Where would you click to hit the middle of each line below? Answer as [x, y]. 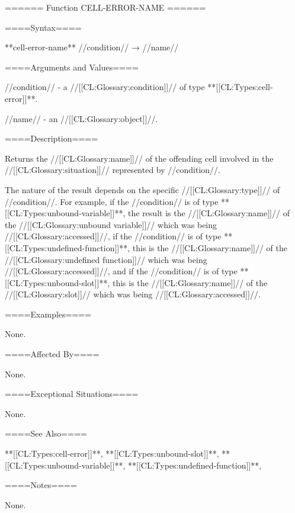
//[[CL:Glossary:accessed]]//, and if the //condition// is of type [121, 271]
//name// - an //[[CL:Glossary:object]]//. [81, 118]
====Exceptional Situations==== [72, 394]
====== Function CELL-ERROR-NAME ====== [105, 7]
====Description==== [52, 138]
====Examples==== [48, 314]
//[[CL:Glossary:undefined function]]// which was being [106, 259]
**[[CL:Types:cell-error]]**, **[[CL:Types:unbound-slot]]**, [112, 453]
